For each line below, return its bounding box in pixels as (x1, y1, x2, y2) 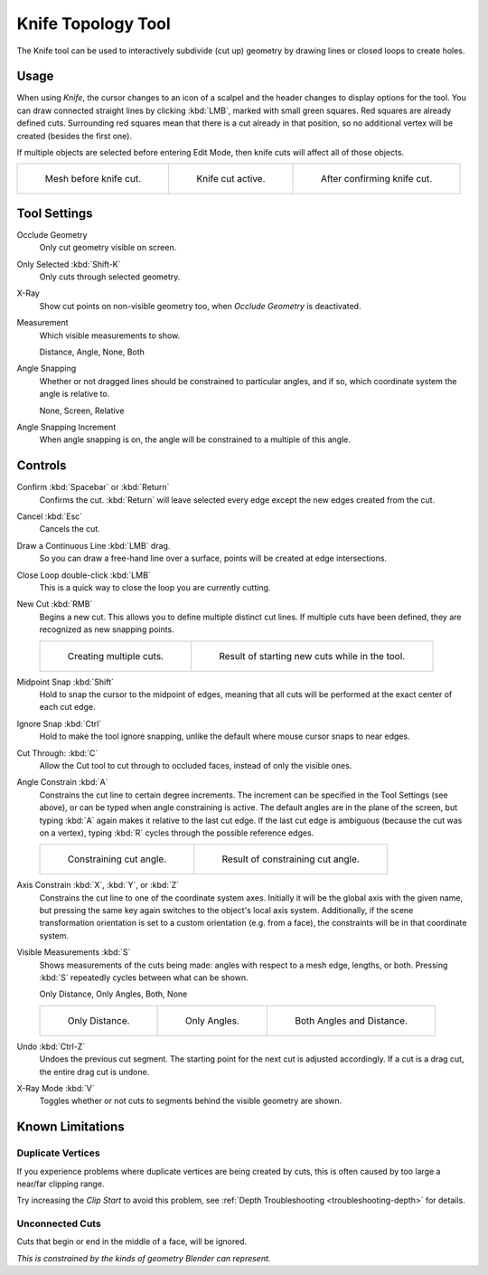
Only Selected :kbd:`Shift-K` (16, 259, 121, 269)
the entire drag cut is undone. (39, 1066, 150, 1077)
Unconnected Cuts (16, 1217, 101, 1230)
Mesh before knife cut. (44, 173, 142, 185)
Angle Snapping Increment (16, 421, 117, 432)
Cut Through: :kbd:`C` (16, 747, 99, 759)
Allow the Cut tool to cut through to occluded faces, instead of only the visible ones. (39, 760, 352, 770)
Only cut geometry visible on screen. (39, 242, 177, 253)
